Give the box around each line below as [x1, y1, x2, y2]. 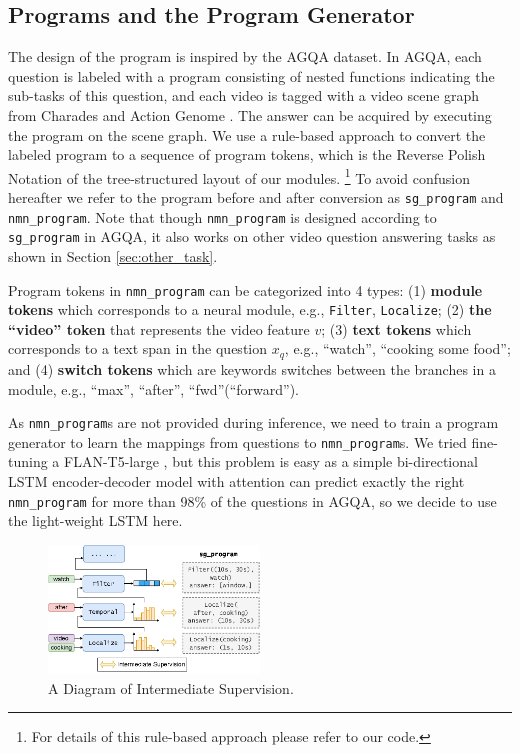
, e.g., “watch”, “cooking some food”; [284, 338, 511, 359]
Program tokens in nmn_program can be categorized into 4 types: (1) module [8, 279, 483, 300]
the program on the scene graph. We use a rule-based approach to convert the [8, 124, 486, 145]
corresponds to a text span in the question [8, 338, 267, 359]
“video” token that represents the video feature [8, 318, 310, 339]
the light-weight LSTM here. [8, 510, 183, 531]
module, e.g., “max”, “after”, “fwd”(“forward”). [8, 378, 300, 399]
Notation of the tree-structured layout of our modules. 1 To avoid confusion [8, 164, 471, 188]
